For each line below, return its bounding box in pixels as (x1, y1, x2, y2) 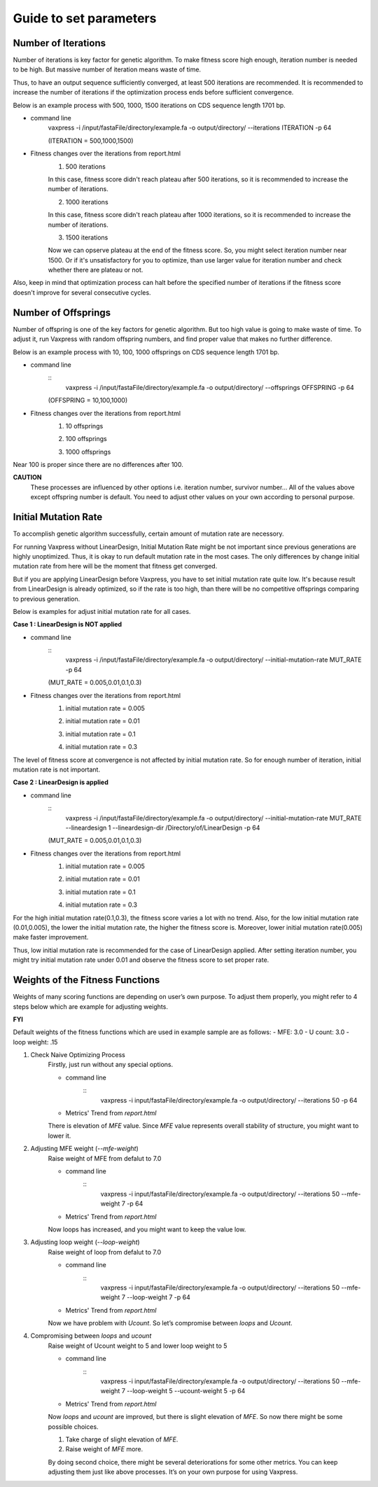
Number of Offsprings (13, 307, 111, 319)
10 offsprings (65, 421, 104, 430)
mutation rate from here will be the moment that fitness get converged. (13, 562, 218, 571)
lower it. (48, 1131, 71, 1140)
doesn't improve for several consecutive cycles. (13, 288, 151, 297)
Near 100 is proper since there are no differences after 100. (13, 461, 183, 469)
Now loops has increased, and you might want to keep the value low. (48, 1225, 246, 1234)
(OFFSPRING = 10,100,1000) (48, 396, 128, 405)
